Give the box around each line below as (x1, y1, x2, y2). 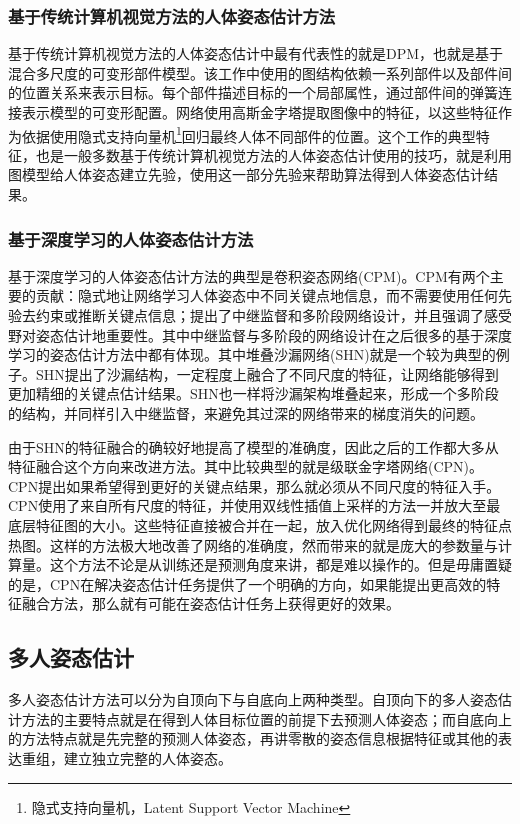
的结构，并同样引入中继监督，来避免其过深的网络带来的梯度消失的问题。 (8, 403, 484, 423)
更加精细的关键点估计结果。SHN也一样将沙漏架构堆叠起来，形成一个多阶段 (8, 383, 499, 404)
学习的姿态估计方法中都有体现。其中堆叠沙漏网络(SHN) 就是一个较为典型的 (8, 344, 496, 365)
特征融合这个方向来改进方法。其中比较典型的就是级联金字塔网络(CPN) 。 (8, 456, 484, 477)
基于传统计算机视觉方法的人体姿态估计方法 (8, 3, 336, 28)
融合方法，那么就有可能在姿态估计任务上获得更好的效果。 (21, 593, 400, 614)
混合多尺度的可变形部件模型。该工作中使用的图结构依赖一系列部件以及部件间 (8, 62, 512, 83)
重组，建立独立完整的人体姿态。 (21, 747, 232, 768)
